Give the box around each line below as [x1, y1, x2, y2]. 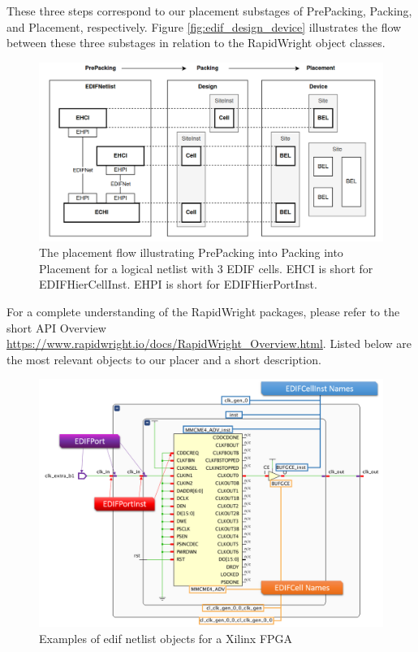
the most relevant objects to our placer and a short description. [6, 350, 321, 367]
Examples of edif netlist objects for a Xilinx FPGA [39, 629, 293, 646]
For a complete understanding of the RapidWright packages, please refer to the [6, 303, 400, 320]
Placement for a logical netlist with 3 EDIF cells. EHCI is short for [39, 259, 373, 276]
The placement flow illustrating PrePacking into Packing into [39, 244, 343, 261]
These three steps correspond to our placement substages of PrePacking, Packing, [6, 2, 412, 19]
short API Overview [6, 319, 106, 336]
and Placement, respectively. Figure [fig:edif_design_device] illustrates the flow [6, 18, 402, 35]
